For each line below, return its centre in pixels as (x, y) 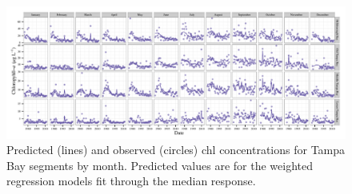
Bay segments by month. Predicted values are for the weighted (160, 165)
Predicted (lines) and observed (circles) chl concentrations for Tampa (176, 150)
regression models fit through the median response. (131, 181)
